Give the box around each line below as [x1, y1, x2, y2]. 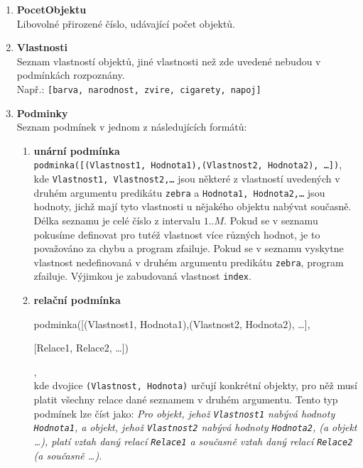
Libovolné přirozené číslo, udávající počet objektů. [16, 16, 236, 31]
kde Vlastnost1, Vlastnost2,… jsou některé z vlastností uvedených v [33, 171, 340, 186]
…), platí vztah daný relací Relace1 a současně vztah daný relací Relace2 [33, 434, 353, 448]
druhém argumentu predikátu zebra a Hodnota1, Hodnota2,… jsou [33, 185, 325, 200]
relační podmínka [33, 293, 121, 308]
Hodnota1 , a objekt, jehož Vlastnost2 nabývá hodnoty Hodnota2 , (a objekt [33, 420, 357, 435]
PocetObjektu [16, 2, 87, 16]
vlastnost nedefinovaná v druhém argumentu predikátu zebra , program [33, 254, 344, 269]
